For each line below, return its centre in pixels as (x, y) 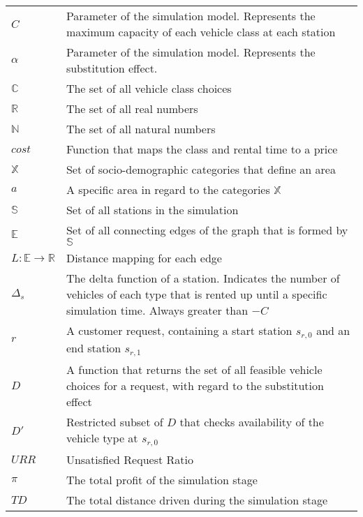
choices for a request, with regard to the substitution (195, 385)
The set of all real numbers (132, 108)
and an (333, 330)
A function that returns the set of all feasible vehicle (194, 369)
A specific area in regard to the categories (168, 189)
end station (94, 347)
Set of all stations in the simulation (152, 210)
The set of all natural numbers (141, 129)
